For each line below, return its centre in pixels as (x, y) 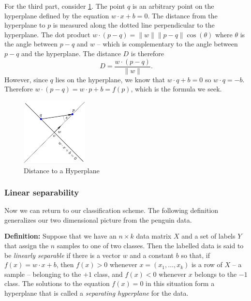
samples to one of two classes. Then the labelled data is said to (150, 245)
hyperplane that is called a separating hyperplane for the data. (96, 293)
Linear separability (42, 192)
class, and (108, 274)
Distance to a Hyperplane (62, 171)
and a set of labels (208, 236)
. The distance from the (183, 15)
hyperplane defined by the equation (57, 15)
